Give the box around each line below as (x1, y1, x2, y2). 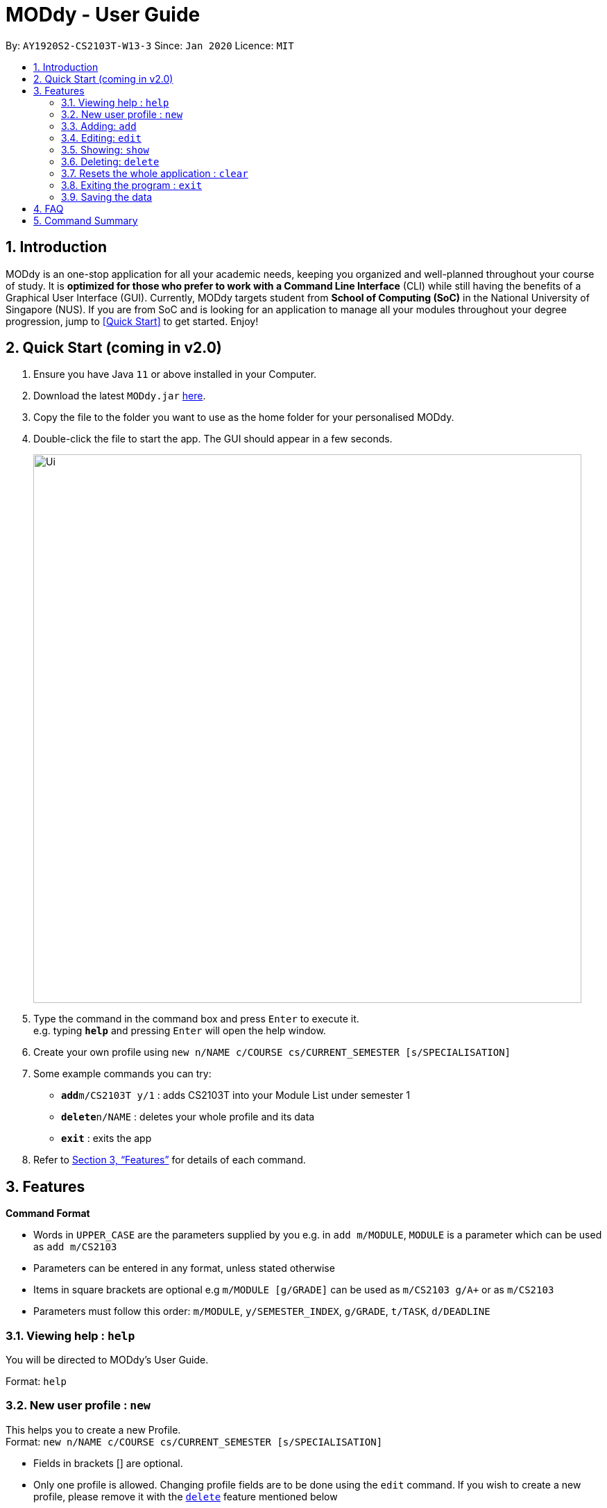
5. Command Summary (33, 214, 138, 226)
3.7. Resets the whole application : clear (61, 167, 248, 179)
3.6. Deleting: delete (61, 155, 160, 167)
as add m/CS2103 (33, 1241, 117, 1253)
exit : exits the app (61, 1132, 152, 1145)
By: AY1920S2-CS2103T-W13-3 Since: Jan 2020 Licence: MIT (6, 39, 294, 51)
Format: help (6, 1375, 67, 1388)
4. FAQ (33, 202, 64, 215)
